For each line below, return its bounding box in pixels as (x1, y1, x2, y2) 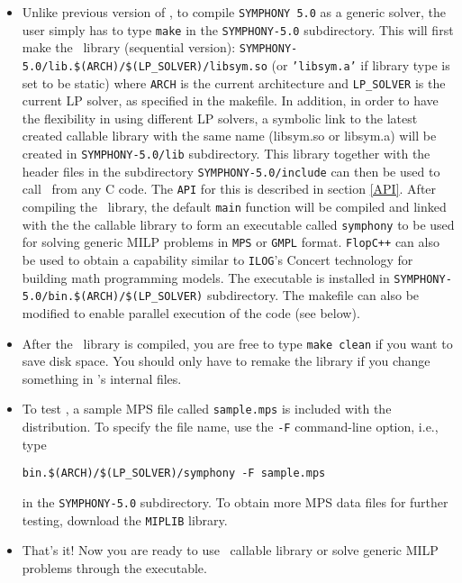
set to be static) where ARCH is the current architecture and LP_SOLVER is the (22, 73, 446, 92)
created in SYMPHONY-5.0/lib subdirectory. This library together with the (22, 144, 430, 163)
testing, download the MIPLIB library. (22, 510, 228, 529)
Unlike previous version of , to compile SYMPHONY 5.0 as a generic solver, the (22, 3, 446, 21)
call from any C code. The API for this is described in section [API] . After (22, 179, 437, 198)
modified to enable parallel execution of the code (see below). (22, 303, 360, 322)
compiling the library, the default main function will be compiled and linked (22, 197, 447, 216)
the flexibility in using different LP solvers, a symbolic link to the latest (22, 108, 418, 127)
